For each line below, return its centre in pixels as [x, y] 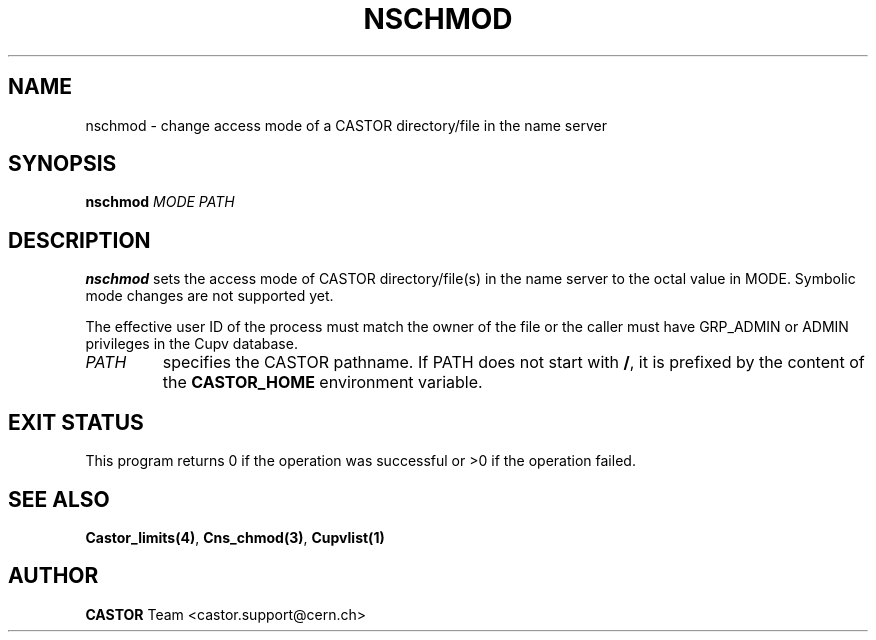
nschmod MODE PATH [160, 202]
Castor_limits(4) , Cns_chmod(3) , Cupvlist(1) [235, 537]
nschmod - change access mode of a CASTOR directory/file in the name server [346, 125]
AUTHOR [53, 576]
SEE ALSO [59, 499]
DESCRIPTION [79, 240]
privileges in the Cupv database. [191, 344]
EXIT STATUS [76, 422]
